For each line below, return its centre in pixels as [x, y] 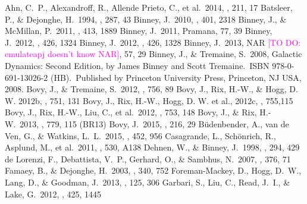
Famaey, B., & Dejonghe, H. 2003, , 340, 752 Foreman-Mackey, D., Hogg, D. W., [153, 170]
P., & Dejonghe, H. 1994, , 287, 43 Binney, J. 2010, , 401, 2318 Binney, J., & [146, 19]
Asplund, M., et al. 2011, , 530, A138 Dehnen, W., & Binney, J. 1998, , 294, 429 [152, 147]
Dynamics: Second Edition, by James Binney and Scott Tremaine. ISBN [137, 65]
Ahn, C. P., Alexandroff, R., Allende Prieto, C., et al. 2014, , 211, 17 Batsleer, [149, 7]
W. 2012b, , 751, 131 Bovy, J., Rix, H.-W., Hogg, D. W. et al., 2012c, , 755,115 [149, 100]
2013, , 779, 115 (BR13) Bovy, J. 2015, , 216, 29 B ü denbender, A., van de [154, 123]
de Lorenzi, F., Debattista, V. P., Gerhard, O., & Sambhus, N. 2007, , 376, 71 [148, 159]
